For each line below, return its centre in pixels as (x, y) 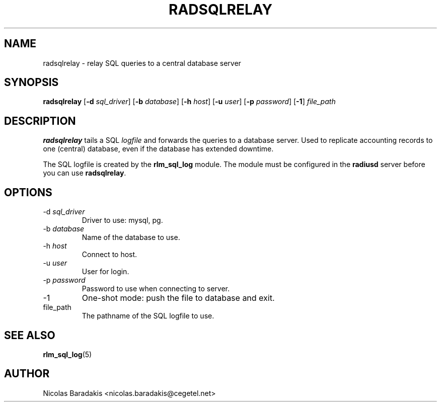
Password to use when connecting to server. (156, 289)
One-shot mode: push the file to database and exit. (178, 298)
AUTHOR (27, 374)
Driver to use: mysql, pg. (122, 220)
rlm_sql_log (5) (67, 354)
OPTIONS (28, 192)
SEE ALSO (30, 335)
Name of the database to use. (131, 237)
